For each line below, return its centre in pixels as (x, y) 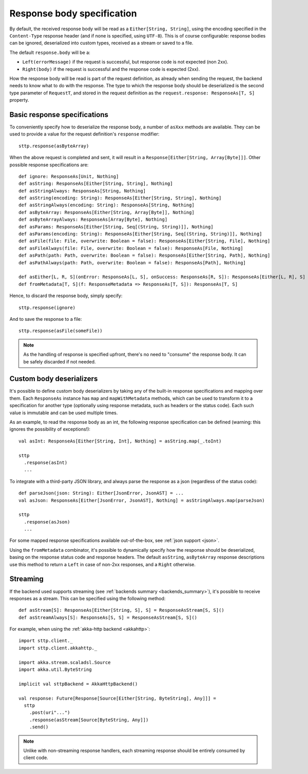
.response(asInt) (46, 462)
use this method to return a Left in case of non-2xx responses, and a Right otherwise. (103, 564)
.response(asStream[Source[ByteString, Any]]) (89, 720)
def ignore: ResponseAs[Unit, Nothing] (69, 176)
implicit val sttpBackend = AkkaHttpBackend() (78, 684)
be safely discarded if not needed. (60, 361)
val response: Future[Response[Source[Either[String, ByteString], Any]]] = (118, 698)
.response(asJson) (47, 522)
